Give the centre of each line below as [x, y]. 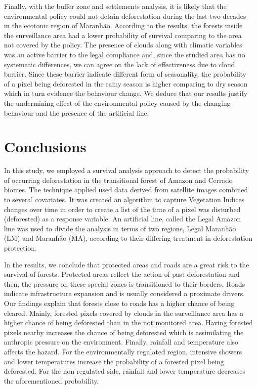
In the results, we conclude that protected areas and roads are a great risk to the [127, 264]
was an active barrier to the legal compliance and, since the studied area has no [125, 54]
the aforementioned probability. [51, 380]
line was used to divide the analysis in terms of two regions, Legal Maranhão [120, 228]
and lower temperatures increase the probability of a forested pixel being [114, 361]
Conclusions [45, 147]
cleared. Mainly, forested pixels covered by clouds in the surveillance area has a [124, 313]
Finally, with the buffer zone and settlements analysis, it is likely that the [115, 6]
